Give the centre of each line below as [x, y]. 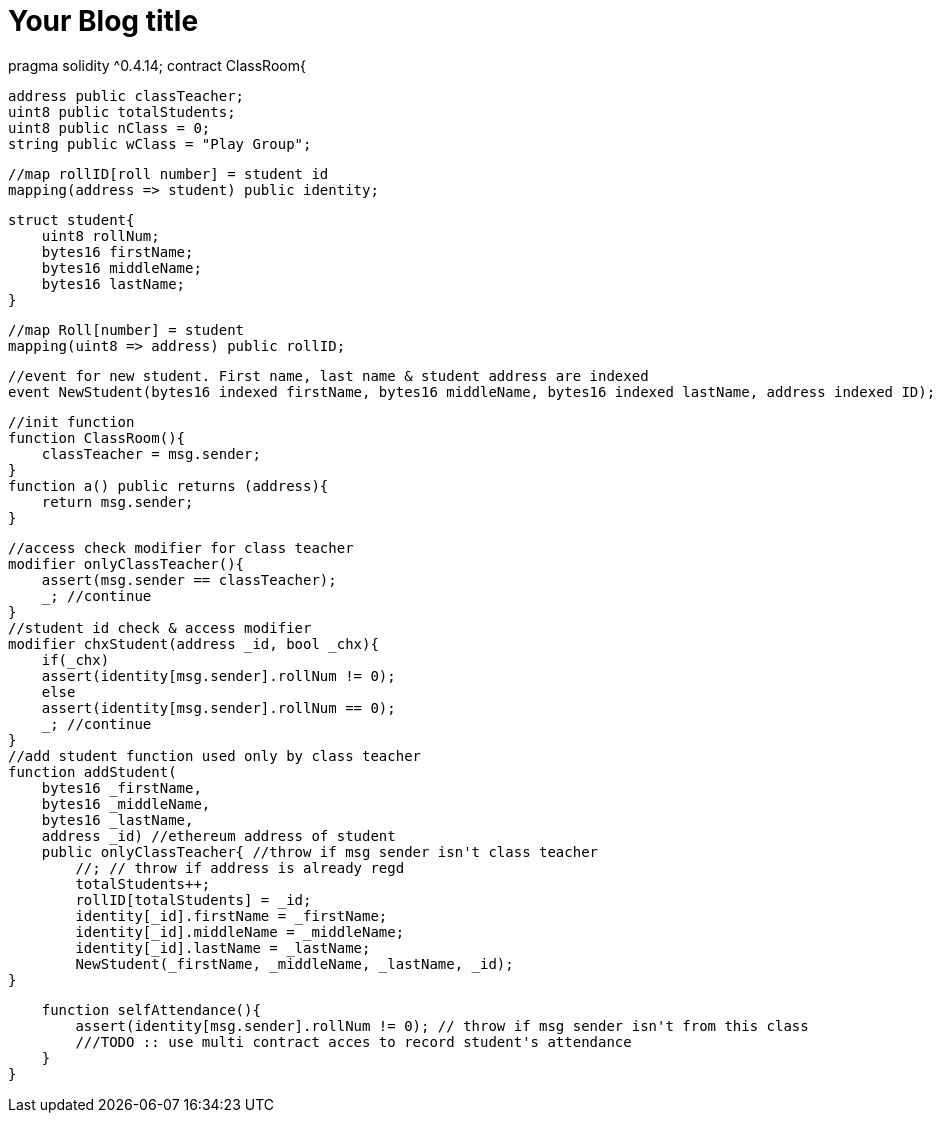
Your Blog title [103, 21]
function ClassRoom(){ [97, 437]
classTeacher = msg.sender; [151, 453]
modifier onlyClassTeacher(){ [126, 563]
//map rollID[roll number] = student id [168, 173]
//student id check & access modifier [160, 627]
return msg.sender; [117, 501]
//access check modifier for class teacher [181, 547]
